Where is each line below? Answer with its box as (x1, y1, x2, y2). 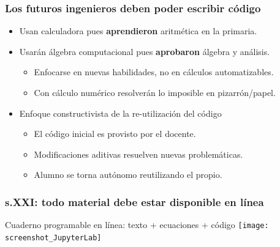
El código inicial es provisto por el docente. (34, 127, 196, 140)
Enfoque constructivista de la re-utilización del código (19, 106, 222, 119)
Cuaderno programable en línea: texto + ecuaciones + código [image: (5, 218, 269, 231)
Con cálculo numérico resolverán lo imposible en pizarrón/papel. (34, 86, 276, 98)
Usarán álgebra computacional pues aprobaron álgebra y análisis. (19, 45, 270, 57)
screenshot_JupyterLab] (5, 233, 102, 242)
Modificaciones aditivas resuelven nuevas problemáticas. (34, 147, 243, 160)
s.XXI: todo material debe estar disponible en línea (5, 194, 264, 209)
